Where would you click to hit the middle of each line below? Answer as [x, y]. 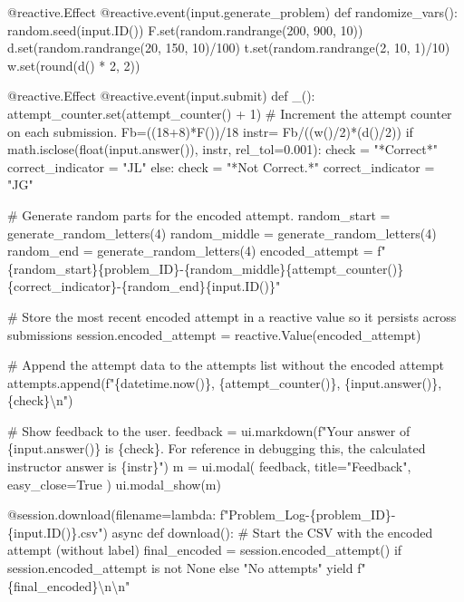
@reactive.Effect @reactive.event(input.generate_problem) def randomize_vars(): [232, 12]
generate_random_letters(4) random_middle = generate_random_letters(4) [222, 233]
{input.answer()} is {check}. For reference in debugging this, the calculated [217, 448]
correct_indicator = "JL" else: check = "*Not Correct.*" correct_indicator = [221, 166]
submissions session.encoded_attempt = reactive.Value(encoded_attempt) [214, 334]
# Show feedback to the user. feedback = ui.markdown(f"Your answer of [209, 430]
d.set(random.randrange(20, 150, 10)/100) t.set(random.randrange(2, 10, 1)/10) [229, 48]
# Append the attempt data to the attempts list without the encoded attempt [226, 365]
